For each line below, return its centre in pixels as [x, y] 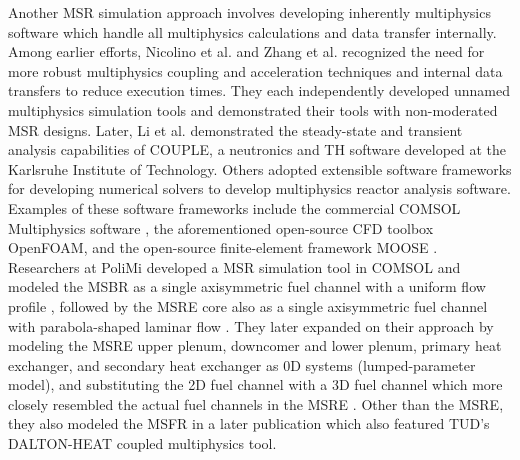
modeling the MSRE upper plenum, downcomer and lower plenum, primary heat [255, 345]
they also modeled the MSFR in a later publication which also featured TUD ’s [249, 423]
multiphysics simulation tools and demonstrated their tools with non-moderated [253, 109]
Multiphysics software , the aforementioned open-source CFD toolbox [221, 227]
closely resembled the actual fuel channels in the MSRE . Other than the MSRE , [256, 403]
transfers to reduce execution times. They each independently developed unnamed [259, 90]
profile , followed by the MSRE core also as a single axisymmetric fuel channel [248, 305]
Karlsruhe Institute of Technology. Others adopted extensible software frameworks [260, 168]
